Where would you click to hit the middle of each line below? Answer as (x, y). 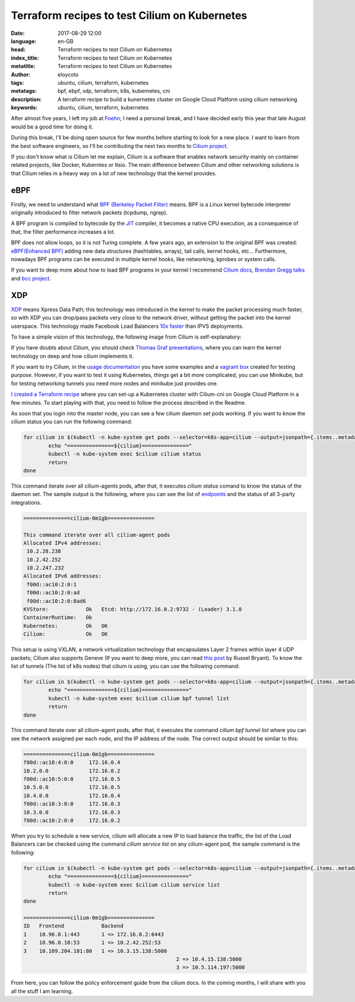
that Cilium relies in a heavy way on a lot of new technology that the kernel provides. (114, 173)
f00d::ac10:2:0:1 (52, 584)
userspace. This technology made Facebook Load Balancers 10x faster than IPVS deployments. (127, 326)
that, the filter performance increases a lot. (63, 231)
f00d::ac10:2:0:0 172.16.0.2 (72, 820)
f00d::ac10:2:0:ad (53, 593)
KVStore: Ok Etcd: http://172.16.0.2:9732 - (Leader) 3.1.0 (133, 609)
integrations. (26, 502)
